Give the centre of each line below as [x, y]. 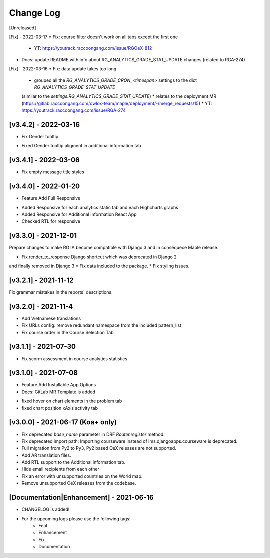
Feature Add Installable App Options [59, 385]
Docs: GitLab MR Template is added [59, 392]
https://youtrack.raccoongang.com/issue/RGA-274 [74, 110]
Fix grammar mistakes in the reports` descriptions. [61, 292]
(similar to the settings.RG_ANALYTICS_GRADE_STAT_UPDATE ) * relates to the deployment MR [119, 96]
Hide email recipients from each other [61, 469]
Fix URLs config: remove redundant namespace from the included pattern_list [102, 325]
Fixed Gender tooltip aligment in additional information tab [82, 146]
